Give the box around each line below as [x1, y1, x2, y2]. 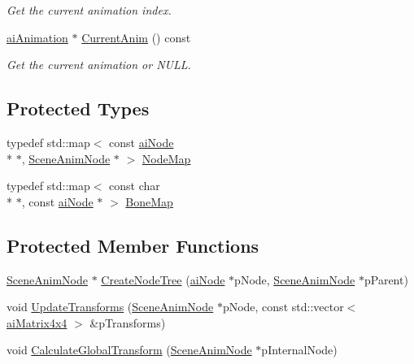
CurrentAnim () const [81, 28, 191, 45]
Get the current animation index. [7, 2, 172, 18]
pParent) [364, 271, 408, 288]
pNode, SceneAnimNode [234, 271, 355, 288]
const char [109, 177, 160, 194]
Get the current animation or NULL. [7, 56, 191, 73]
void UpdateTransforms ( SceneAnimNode [7, 298, 214, 315]
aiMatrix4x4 [7, 314, 68, 331]
